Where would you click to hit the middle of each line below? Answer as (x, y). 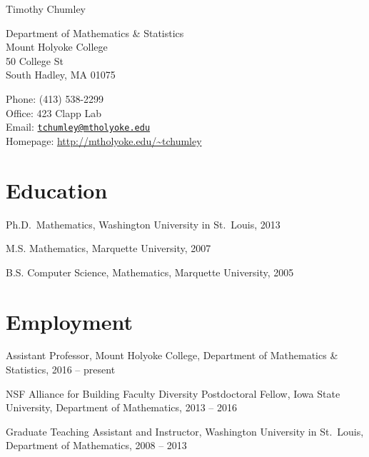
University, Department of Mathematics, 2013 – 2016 (121, 407)
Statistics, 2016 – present (61, 370)
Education (57, 190)
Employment (70, 321)
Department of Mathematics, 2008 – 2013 (96, 445)
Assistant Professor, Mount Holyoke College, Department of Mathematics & (172, 355)
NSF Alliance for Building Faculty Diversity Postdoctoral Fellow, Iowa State (173, 393)
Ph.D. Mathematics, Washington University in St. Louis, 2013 (143, 224)
